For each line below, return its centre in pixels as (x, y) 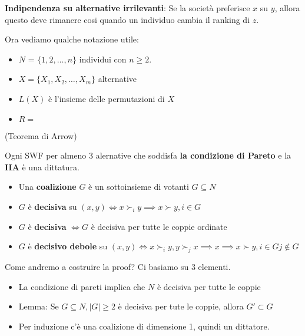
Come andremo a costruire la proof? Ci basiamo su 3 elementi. (118, 266)
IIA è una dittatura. (42, 167)
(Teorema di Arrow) (41, 135)
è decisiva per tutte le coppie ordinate (159, 226)
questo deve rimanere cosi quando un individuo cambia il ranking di (127, 19)
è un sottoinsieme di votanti (139, 187)
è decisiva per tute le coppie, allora (181, 306)
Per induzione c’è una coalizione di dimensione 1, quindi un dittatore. (144, 326)
